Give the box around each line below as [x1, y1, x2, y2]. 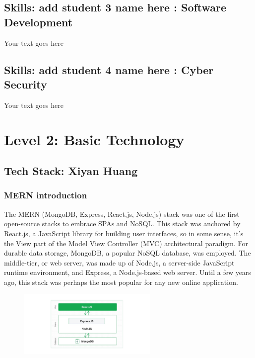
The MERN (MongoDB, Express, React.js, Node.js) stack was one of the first [4, 208, 240, 219]
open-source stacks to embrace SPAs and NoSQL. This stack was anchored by [4, 218, 241, 229]
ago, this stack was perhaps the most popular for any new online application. [4, 276, 238, 287]
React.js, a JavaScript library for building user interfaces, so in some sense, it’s [4, 228, 244, 238]
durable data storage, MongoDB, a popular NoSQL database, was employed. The [4, 248, 251, 258]
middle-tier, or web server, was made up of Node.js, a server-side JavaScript [4, 257, 235, 268]
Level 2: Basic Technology [4, 129, 185, 149]
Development [4, 14, 73, 29]
